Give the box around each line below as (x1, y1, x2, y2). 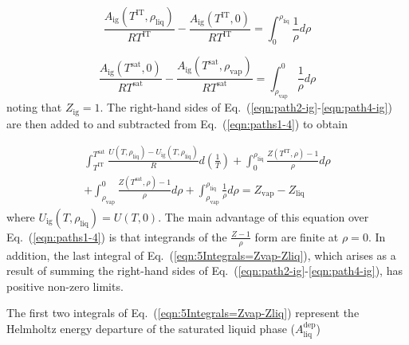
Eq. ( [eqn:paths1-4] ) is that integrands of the (6, 228, 227, 245)
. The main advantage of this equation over (158, 208, 369, 225)
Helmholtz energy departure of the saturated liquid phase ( (6, 320, 295, 336)
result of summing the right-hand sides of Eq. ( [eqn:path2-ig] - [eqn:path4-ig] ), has (6, 262, 403, 279)
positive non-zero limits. (6, 277, 124, 294)
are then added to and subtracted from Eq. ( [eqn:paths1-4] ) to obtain (6, 115, 348, 131)
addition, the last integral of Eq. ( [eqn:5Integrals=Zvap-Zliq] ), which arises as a (6, 246, 396, 263)
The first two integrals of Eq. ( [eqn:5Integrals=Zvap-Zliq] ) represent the (6, 304, 360, 321)
